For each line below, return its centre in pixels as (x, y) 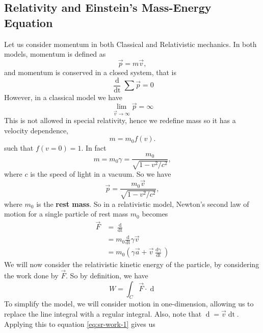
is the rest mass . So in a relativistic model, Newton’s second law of (143, 204)
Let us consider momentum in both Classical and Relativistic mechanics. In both (130, 44)
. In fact (94, 148)
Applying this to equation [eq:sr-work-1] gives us (80, 324)
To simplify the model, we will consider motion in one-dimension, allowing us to (129, 304)
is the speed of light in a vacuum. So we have (101, 174)
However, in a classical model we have (63, 97)
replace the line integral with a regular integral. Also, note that (103, 313)
